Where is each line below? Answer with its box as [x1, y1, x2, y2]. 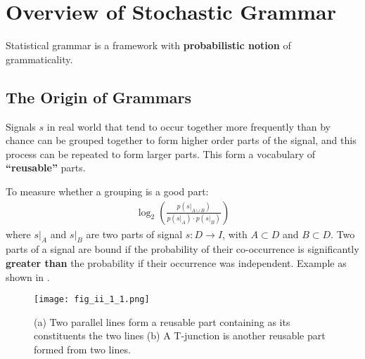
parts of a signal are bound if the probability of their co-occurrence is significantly [6, 242, 359, 256]
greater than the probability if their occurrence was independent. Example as [6, 255, 347, 270]
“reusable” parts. [6, 160, 86, 175]
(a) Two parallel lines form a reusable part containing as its [34, 314, 290, 329]
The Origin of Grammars [6, 86, 191, 107]
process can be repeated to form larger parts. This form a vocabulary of [6, 146, 316, 161]
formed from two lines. [34, 341, 131, 356]
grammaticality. [6, 51, 73, 66]
